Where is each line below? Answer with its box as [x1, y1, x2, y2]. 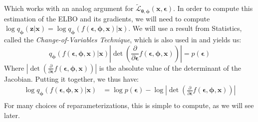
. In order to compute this [173, 3, 253, 13]
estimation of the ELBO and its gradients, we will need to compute [4, 13, 210, 23]
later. [4, 110, 20, 120]
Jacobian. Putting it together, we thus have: [4, 73, 139, 84]
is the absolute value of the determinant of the [99, 62, 241, 73]
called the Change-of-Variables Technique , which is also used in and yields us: [4, 34, 242, 45]
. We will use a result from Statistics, [128, 23, 242, 33]
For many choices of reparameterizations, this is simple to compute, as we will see [4, 100, 254, 111]
